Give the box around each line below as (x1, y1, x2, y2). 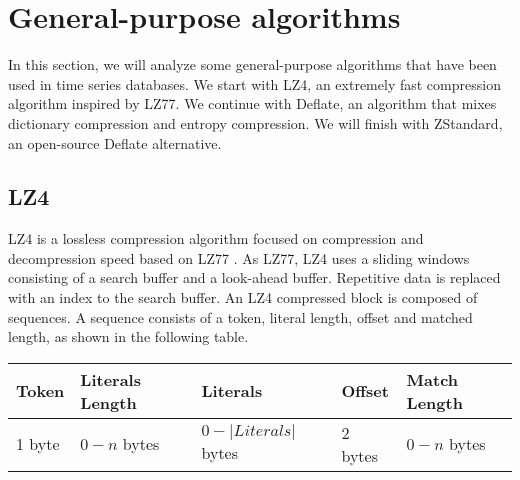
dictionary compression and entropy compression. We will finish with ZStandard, (8, 112, 503, 133)
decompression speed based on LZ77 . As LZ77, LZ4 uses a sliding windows (8, 247, 470, 268)
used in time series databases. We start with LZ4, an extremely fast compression (8, 73, 501, 94)
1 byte (16, 432, 60, 456)
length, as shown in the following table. (8, 326, 249, 347)
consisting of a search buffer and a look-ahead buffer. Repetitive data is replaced (8, 267, 501, 288)
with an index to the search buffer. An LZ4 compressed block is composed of (8, 287, 478, 308)
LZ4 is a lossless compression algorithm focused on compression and (8, 228, 424, 249)
